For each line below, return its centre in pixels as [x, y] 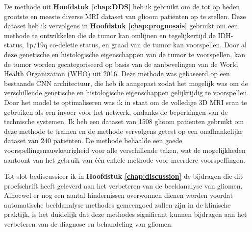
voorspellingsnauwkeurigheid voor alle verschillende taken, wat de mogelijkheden [125, 150]
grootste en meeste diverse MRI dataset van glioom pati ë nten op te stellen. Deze [125, 16]
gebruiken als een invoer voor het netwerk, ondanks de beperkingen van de [116, 112]
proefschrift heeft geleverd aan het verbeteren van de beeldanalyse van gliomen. [123, 185]
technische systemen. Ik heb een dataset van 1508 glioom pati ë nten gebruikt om [124, 121]
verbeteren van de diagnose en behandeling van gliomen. [88, 224]
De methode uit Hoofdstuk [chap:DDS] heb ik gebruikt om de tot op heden [122, 6]
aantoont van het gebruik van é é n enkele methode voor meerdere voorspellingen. [125, 159]
